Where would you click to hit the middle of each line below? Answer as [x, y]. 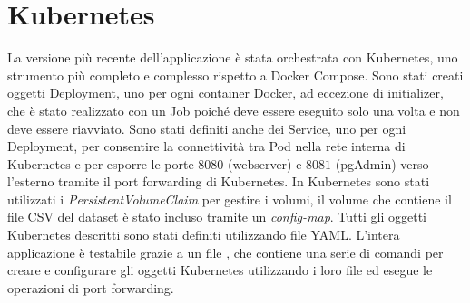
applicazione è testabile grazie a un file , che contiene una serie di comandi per [225, 252]
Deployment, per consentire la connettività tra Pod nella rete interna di [206, 146]
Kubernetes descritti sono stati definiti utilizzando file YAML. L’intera [204, 235]
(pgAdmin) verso [382, 163]
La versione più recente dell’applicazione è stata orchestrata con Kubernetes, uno [233, 57]
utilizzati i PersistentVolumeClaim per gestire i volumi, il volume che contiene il [230, 199]
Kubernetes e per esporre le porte [101, 163]
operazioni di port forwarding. [91, 287]
